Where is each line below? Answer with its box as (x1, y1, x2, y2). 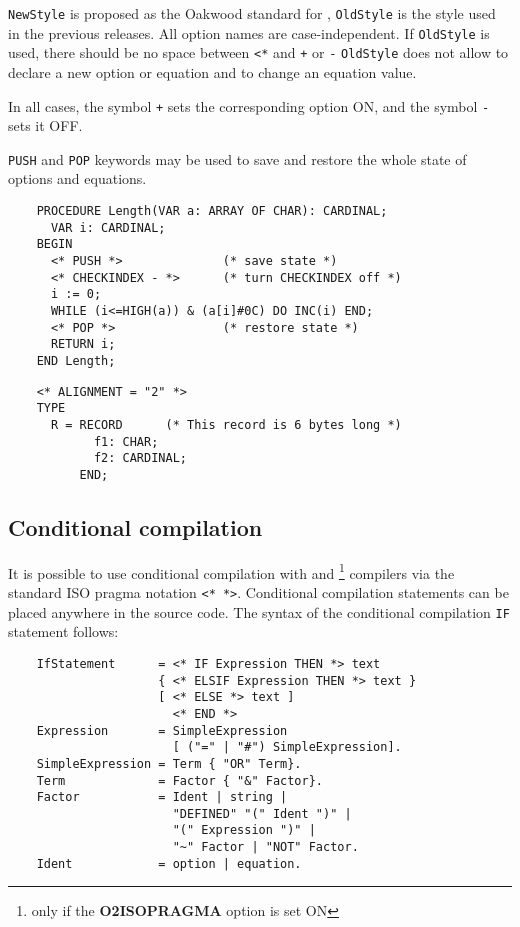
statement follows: (8, 621, 119, 642)
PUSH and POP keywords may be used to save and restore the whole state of (8, 148, 467, 169)
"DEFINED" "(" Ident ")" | (172, 806, 352, 821)
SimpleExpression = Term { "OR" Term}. (36, 756, 302, 771)
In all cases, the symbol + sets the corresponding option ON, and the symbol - (8, 95, 490, 116)
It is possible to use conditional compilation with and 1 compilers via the (8, 559, 455, 583)
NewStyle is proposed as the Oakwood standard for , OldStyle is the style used (8, 3, 496, 23)
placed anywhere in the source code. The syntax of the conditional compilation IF (8, 601, 510, 622)
